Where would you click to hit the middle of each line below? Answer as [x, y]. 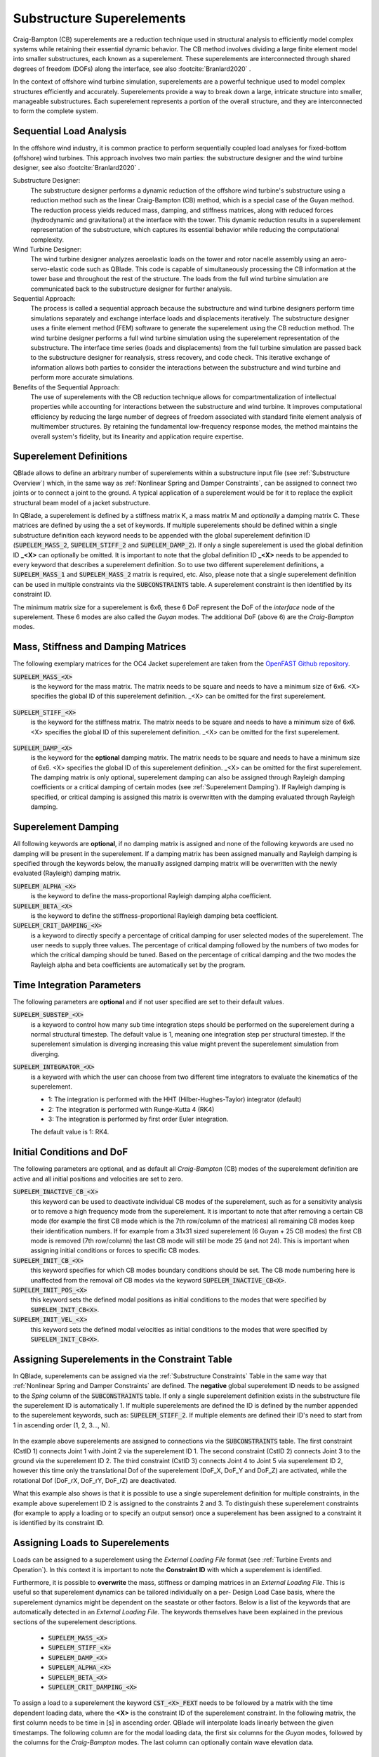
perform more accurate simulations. [82, 377]
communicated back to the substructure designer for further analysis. [131, 289]
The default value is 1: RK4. [70, 1132]
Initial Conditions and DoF [71, 1152]
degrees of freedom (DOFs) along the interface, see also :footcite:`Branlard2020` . [132, 69]
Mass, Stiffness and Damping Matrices [100, 647]
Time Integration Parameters [77, 985]
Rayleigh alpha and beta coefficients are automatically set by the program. [138, 965]
